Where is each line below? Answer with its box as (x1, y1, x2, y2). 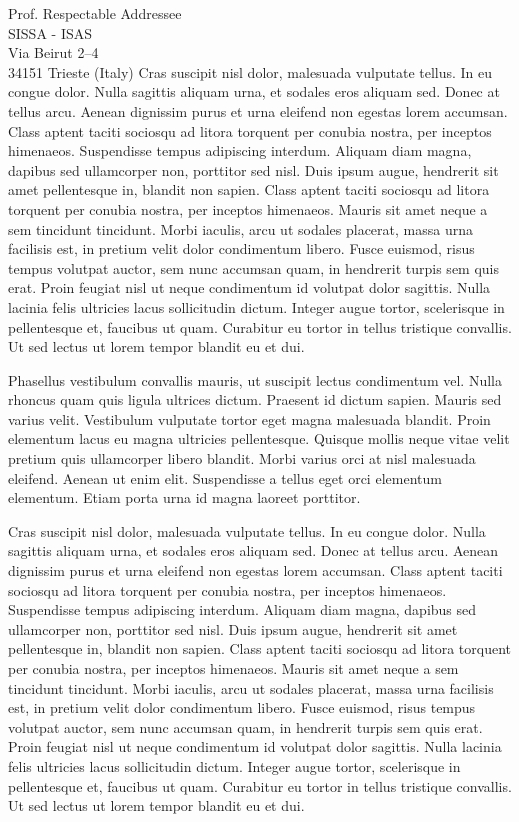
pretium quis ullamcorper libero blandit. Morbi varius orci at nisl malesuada (8, 448, 476, 469)
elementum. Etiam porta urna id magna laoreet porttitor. (8, 487, 361, 508)
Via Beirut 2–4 (8, 42, 99, 63)
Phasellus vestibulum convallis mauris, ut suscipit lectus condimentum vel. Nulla (8, 369, 502, 390)
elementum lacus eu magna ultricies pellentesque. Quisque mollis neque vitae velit (8, 428, 510, 449)
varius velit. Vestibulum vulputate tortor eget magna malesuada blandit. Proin (8, 408, 491, 429)
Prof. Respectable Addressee (8, 3, 182, 23)
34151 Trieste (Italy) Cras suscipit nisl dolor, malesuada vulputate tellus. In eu (8, 61, 493, 82)
